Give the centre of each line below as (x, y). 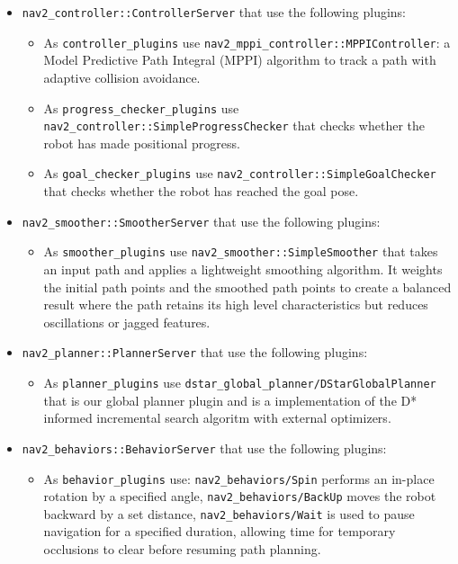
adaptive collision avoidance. (122, 77)
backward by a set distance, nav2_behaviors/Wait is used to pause (229, 513)
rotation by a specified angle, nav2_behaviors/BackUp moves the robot (240, 496)
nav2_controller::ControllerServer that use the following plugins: (214, 12)
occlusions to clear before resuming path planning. (182, 549)
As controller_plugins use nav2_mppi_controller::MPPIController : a (247, 42)
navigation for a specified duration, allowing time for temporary (220, 531)
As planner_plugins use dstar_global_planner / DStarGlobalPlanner (240, 382)
